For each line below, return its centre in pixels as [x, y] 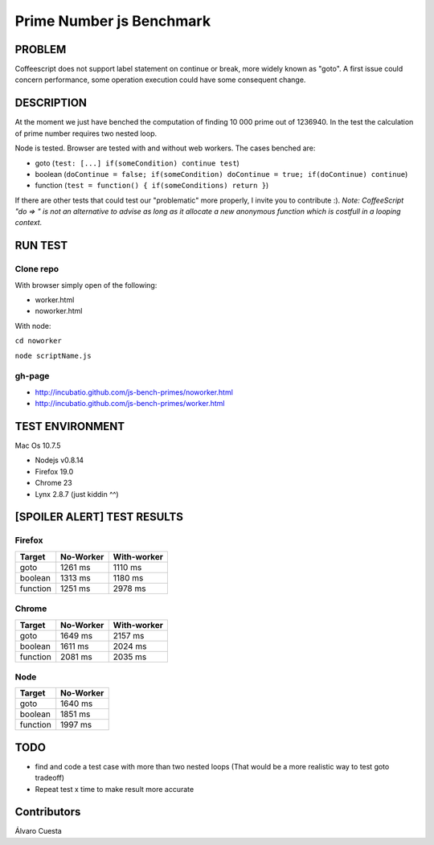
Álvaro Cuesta [38, 831]
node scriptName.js [53, 355]
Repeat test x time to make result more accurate [115, 789]
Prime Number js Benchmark [113, 21]
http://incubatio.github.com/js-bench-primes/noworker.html [134, 392]
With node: [33, 326]
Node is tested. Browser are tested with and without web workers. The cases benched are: [165, 148]
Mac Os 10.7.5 [38, 445]
